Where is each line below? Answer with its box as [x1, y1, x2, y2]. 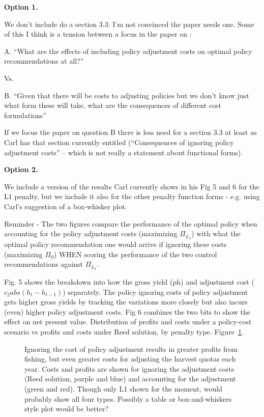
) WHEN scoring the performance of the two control [53, 248, 217, 259]
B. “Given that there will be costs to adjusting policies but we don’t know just [4, 90, 249, 100]
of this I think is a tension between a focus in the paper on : [4, 29, 192, 39]
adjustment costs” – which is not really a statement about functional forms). [4, 147, 243, 157]
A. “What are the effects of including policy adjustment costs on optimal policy [4, 45, 252, 56]
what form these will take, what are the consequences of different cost [4, 100, 221, 110]
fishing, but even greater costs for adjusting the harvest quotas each [24, 353, 236, 364]
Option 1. [4, 2, 38, 12]
